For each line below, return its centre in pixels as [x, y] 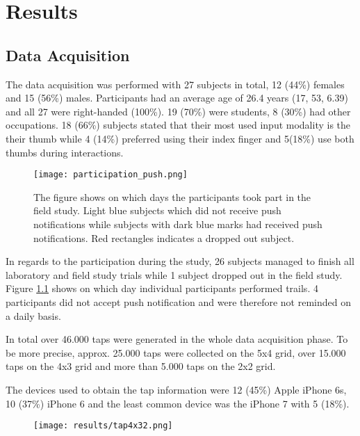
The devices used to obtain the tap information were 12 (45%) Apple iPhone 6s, [176, 389]
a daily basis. [33, 315]
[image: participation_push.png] [111, 175]
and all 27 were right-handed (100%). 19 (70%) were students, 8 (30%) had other [178, 111]
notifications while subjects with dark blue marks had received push [178, 224]
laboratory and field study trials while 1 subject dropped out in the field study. [174, 274]
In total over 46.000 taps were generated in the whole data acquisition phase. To [177, 339]
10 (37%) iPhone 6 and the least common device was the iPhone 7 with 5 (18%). [178, 403]
